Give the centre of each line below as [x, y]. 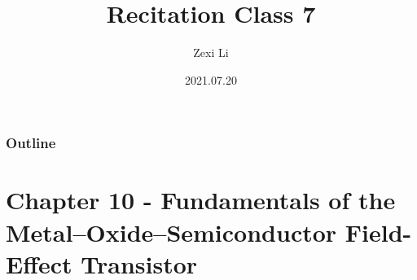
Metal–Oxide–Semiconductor [171, 232]
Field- [378, 232]
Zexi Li [211, 52]
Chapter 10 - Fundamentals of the [201, 200]
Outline [31, 143]
